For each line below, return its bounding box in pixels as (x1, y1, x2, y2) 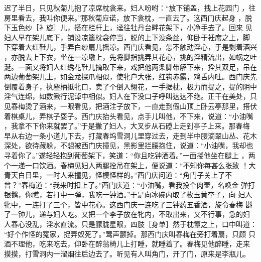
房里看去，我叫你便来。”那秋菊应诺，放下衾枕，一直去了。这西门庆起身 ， (4, 12, 245, 23)
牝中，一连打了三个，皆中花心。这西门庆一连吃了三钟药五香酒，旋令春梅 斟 (4, 199, 252, 209)
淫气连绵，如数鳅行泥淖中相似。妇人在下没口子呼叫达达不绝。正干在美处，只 (4, 91, 257, 101)
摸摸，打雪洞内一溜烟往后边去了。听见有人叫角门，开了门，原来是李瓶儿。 (4, 248, 250, 258)
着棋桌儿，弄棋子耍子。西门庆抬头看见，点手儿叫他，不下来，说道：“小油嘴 (4, 110, 253, 121)
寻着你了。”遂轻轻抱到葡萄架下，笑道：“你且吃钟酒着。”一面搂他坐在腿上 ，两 (4, 150, 255, 160)
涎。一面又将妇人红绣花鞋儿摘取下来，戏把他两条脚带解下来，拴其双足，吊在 (4, 61, 257, 72)
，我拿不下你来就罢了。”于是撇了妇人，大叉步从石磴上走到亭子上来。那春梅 (4, 120, 250, 131)
